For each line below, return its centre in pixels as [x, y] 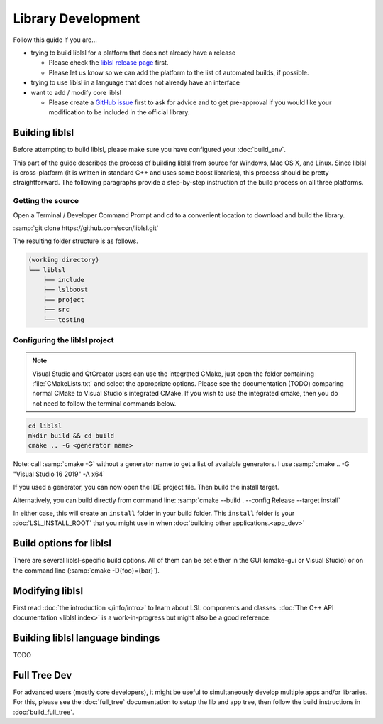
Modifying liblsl [48, 591]
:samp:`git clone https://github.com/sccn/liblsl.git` [86, 228]
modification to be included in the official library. [119, 112]
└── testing [64, 319]
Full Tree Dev [43, 675]
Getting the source [46, 201]
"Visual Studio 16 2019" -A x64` [59, 474]
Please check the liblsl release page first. [109, 63]
